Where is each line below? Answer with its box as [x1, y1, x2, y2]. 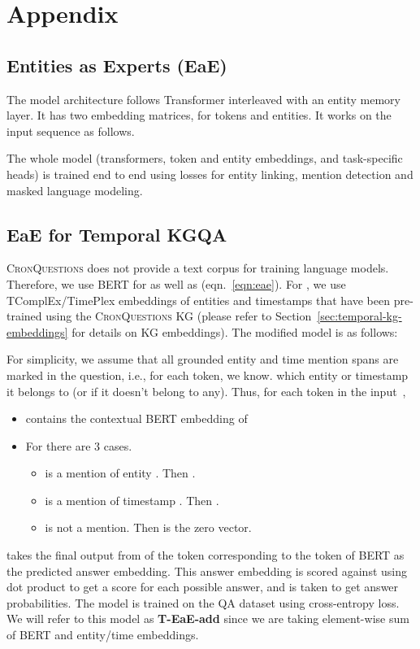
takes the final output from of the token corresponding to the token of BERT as [6, 547, 405, 564]
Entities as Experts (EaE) [6, 52, 227, 77]
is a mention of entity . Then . [45, 464, 196, 481]
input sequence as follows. [6, 122, 135, 139]
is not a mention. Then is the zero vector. [45, 519, 252, 536]
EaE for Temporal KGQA [6, 221, 227, 246]
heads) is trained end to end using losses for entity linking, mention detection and [6, 165, 414, 182]
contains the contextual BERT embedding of [25, 410, 248, 427]
